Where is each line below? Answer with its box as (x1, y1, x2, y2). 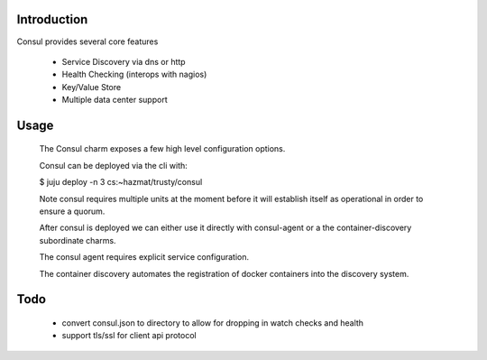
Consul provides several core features (16, 36, 159, 47)
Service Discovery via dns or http (61, 56, 186, 67)
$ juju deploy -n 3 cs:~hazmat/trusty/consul (39, 177, 203, 188)
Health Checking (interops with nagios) (61, 69, 207, 80)
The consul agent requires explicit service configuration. (39, 252, 250, 263)
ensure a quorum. (39, 206, 106, 217)
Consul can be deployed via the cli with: (39, 160, 188, 171)
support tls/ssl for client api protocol (61, 330, 198, 341)
